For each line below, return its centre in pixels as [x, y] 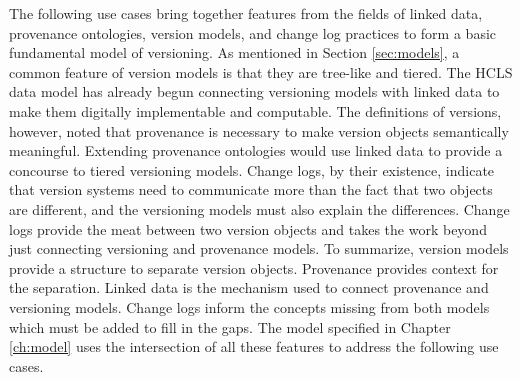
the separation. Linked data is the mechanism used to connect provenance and [249, 287]
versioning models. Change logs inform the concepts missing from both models [249, 306]
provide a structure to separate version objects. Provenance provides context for [254, 267]
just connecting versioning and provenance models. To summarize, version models [259, 248]
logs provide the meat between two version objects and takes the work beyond [248, 228]
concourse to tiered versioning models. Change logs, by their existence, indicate [252, 169]
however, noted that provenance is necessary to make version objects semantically [259, 130]
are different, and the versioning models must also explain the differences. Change [259, 208]
